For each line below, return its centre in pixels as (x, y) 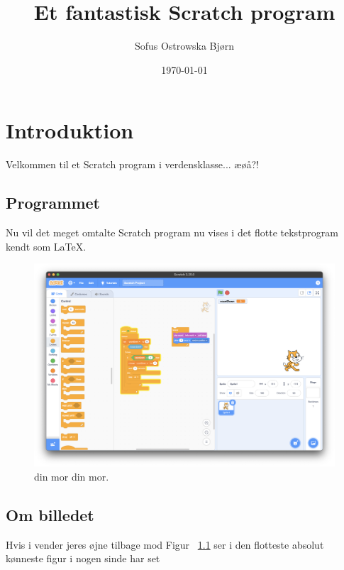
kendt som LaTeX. (46, 246)
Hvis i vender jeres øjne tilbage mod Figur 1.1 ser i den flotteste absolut (165, 544)
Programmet (53, 203)
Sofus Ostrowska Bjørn (184, 46)
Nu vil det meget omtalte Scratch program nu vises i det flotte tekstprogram (172, 232)
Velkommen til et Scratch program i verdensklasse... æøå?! (132, 164)
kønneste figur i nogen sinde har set (83, 558)
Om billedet (50, 514)
